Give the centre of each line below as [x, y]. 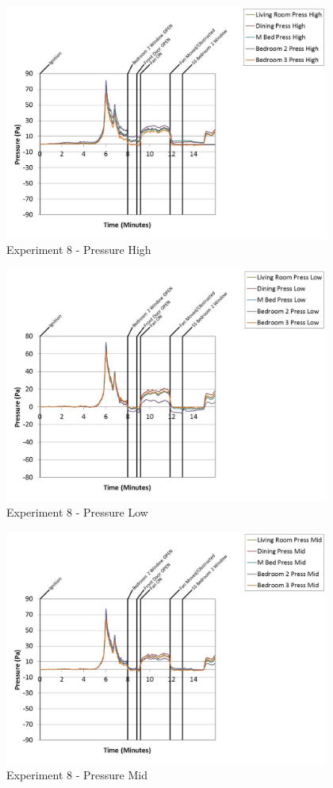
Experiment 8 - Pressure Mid [77, 775]
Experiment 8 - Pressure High [79, 250]
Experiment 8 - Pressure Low [77, 512]
